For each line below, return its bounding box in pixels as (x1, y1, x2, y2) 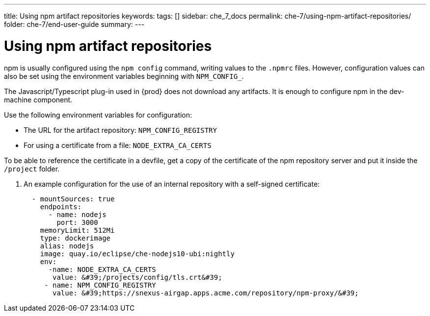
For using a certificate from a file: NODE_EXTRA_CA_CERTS (24, 141, 212, 149)
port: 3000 (56, 218, 98, 226)
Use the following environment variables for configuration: (4, 110, 192, 119)
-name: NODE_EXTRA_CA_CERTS (48, 265, 156, 273)
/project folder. (4, 164, 60, 173)
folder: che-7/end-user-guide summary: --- (4, 20, 145, 28)
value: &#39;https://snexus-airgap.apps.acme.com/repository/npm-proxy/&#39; (53, 289, 359, 297)
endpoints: (40, 202, 82, 211)
